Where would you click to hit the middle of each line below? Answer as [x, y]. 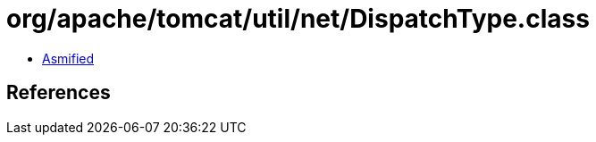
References [59, 93]
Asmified [68, 58]
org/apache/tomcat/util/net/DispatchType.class [298, 19]
